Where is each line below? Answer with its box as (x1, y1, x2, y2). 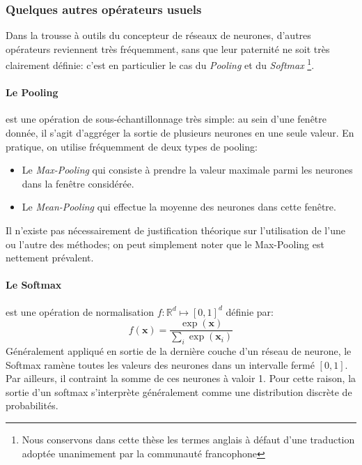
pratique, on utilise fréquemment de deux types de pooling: (6, 139, 258, 153)
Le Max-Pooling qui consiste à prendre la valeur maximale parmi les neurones (22, 162, 353, 177)
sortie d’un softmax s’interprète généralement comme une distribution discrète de (6, 384, 352, 399)
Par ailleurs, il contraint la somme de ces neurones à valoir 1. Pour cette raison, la (6, 371, 356, 386)
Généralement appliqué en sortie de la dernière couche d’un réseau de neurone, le (6, 344, 352, 358)
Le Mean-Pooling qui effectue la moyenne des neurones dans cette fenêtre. (22, 199, 336, 214)
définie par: (226, 304, 274, 319)
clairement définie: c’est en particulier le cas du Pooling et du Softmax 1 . (6, 56, 315, 73)
